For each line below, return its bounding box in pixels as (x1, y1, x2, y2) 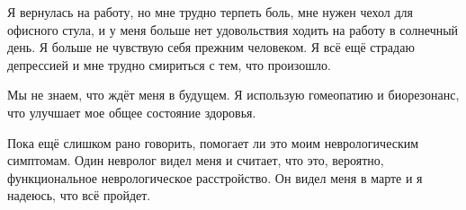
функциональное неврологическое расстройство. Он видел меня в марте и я (7, 168, 423, 187)
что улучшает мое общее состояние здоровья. (7, 102, 256, 121)
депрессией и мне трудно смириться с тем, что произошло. (7, 55, 331, 74)
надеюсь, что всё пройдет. (7, 186, 151, 205)
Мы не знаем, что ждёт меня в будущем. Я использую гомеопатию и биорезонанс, (7, 85, 460, 104)
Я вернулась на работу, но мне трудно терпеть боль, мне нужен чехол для (7, 3, 413, 21)
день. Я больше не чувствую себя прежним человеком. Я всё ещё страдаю (7, 38, 415, 57)
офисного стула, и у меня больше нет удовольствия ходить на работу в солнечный (7, 20, 459, 39)
